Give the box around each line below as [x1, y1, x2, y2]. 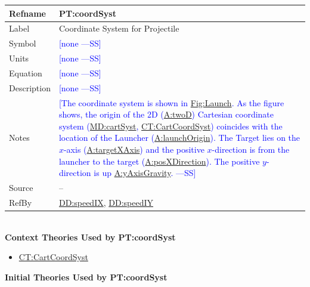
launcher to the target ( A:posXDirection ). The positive [58, 155, 260, 167]
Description [9, 81, 51, 94]
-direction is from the [212, 143, 290, 155]
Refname [9, 7, 46, 19]
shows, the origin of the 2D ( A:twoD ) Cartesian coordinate [58, 108, 274, 121]
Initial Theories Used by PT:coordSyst [5, 270, 168, 283]
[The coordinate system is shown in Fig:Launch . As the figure [58, 96, 284, 109]
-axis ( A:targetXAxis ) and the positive [63, 143, 204, 155]
